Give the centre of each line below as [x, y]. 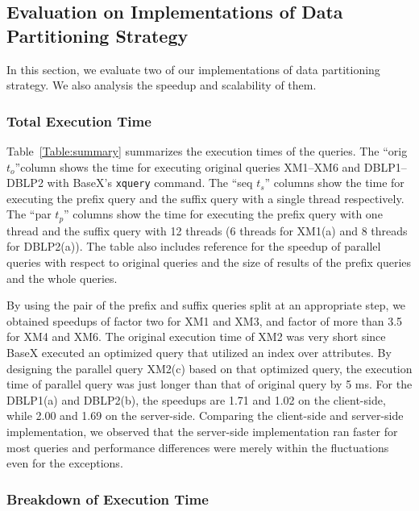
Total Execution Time [79, 120]
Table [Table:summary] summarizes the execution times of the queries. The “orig [207, 151]
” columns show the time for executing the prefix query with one [223, 214]
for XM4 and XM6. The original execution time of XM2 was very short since [196, 337]
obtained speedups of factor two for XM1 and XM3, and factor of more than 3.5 [205, 320]
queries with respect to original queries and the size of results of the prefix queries [209, 262]
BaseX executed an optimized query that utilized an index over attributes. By [199, 353]
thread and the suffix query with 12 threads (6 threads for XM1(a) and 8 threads [207, 230]
